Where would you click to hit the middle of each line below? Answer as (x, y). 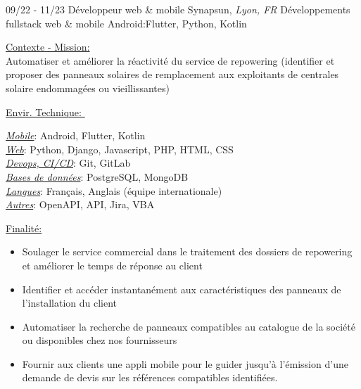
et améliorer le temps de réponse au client (112, 265)
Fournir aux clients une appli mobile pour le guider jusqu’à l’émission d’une (185, 363)
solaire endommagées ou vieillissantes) (88, 88)
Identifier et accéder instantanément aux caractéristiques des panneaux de (182, 289)
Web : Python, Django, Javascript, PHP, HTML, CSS (120, 149)
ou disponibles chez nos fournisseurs (100, 340)
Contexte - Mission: (48, 47)
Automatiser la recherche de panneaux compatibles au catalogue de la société (189, 326)
